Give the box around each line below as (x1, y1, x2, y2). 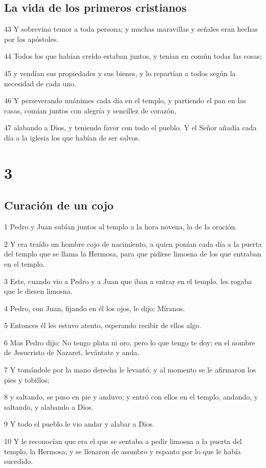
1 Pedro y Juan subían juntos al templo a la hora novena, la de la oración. (4, 221, 237, 232)
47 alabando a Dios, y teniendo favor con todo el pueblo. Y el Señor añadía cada (4, 122, 257, 133)
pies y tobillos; (4, 374, 50, 385)
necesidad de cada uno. (4, 78, 76, 88)
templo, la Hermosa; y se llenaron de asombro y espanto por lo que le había (4, 446, 241, 456)
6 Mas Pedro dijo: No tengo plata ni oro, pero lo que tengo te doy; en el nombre (4, 337, 255, 347)
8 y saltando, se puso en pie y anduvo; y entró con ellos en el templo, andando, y (4, 391, 258, 402)
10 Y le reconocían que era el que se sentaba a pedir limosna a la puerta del (4, 436, 242, 447)
